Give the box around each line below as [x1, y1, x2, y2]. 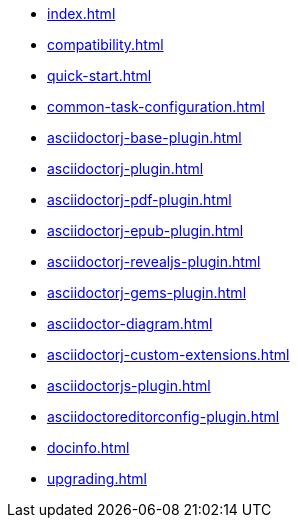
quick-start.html [47, 67, 152, 84]
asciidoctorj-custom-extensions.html [47, 346, 290, 363]
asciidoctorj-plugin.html [47, 160, 204, 177]
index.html [47, 5, 116, 22]
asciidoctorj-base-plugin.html [47, 129, 242, 146]
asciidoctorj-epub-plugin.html [47, 222, 244, 239]
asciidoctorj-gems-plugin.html [47, 284, 247, 301]
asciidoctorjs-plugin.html [47, 377, 211, 394]
